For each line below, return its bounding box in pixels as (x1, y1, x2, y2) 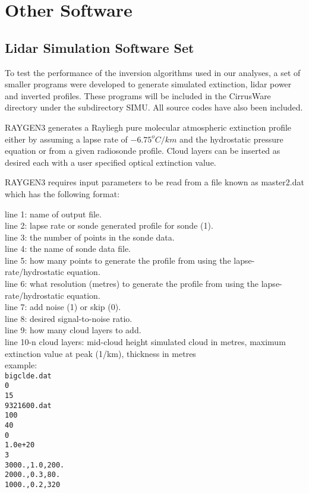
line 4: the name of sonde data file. (5, 242, 131, 255)
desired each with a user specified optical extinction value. (5, 156, 216, 168)
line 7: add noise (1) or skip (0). (5, 301, 121, 313)
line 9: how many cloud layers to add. (5, 324, 141, 336)
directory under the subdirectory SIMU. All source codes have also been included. (5, 101, 303, 113)
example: (5, 359, 37, 371)
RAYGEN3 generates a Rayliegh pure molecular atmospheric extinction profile (5, 121, 292, 133)
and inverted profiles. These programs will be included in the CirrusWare (5, 89, 271, 102)
